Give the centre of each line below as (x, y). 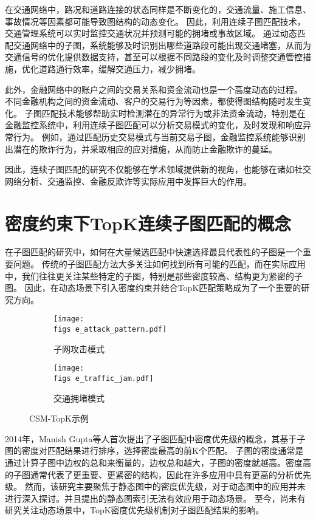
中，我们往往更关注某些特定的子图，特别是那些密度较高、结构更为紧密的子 (154, 275)
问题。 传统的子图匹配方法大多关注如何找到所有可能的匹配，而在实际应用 (159, 264)
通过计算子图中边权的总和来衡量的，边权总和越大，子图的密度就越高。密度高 (158, 462)
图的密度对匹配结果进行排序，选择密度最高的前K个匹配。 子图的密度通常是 (154, 450)
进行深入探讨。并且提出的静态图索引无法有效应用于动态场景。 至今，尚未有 (155, 498)
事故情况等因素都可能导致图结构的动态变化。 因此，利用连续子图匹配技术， (155, 21)
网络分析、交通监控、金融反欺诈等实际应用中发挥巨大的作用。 (128, 181)
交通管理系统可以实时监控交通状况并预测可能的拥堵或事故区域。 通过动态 (151, 33)
